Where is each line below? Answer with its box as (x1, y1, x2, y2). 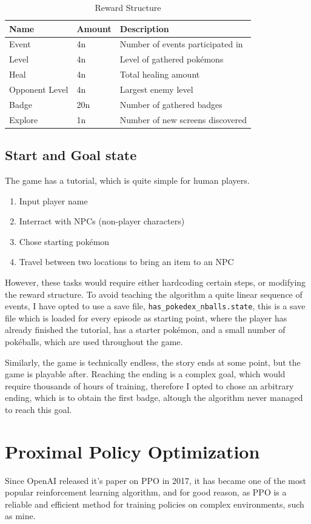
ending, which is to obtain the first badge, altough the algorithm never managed (5, 391, 303, 404)
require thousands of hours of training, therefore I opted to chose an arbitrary (5, 379, 294, 392)
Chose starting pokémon (19, 235, 110, 247)
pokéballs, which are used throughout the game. (5, 335, 183, 348)
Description (119, 22, 169, 35)
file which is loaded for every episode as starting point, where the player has (5, 311, 287, 324)
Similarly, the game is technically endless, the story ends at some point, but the (5, 355, 301, 368)
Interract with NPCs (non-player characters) (19, 215, 185, 227)
